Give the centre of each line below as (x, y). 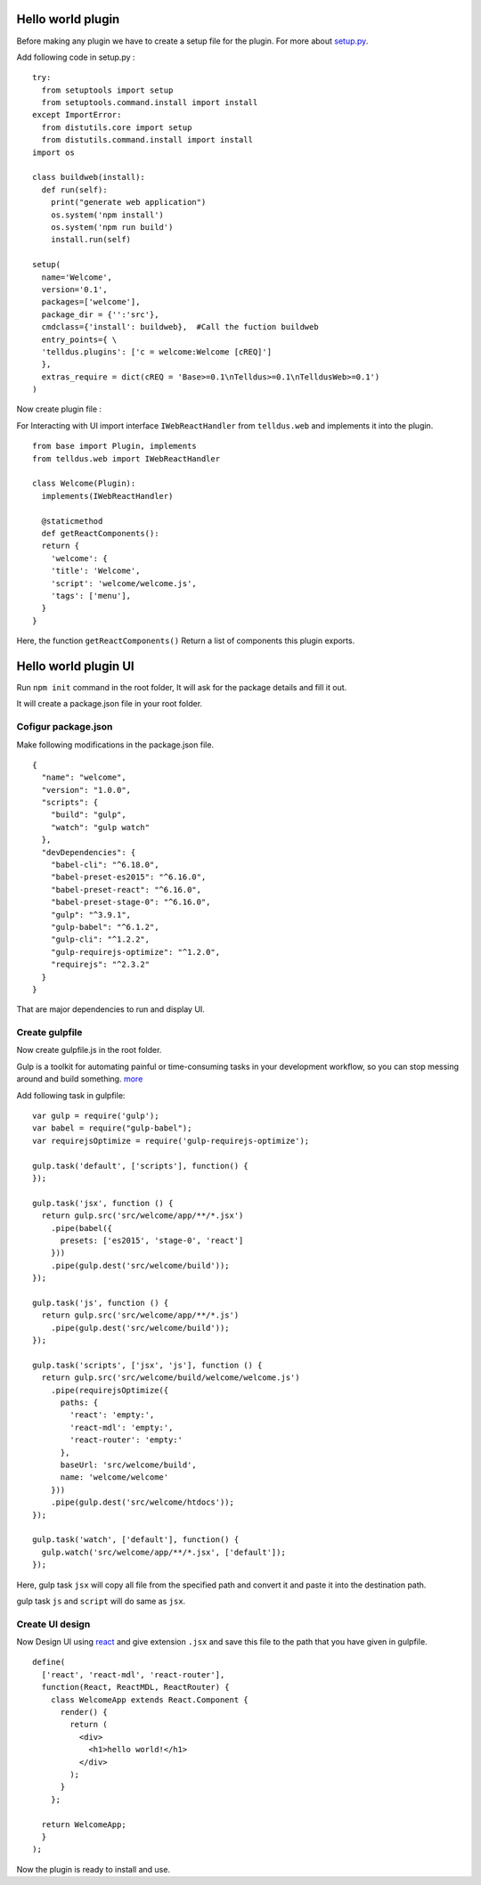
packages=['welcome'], (91, 302)
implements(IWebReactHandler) (107, 496)
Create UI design (53, 1624)
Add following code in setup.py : (76, 57)
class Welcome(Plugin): (84, 484)
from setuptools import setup (107, 90)
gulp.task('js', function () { (101, 1302)
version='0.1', (74, 289)
